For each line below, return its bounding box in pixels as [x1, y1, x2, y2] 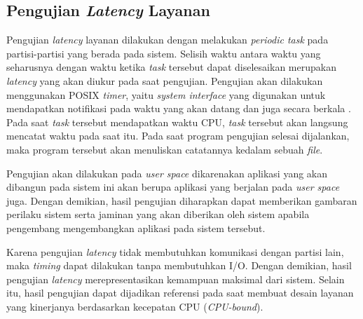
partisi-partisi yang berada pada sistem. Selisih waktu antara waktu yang [6, 46, 321, 60]
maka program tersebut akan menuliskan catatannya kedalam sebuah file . [6, 142, 323, 156]
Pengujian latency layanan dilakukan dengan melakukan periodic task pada [6, 32, 329, 47]
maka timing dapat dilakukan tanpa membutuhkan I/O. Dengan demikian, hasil [6, 258, 352, 273]
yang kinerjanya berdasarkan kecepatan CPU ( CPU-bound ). [6, 299, 263, 313]
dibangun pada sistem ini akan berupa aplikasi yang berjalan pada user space [6, 179, 340, 194]
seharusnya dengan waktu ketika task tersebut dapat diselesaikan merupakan [6, 60, 336, 74]
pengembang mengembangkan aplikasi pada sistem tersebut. [6, 220, 266, 235]
